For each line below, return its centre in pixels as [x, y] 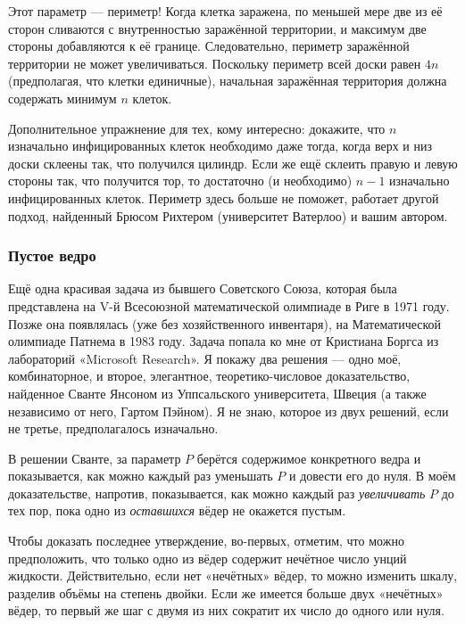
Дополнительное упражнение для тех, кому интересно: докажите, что [197, 128]
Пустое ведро [52, 255]
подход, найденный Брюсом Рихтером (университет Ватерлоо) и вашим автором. [228, 215]
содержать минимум [62, 98]
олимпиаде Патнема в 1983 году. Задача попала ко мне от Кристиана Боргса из [224, 341]
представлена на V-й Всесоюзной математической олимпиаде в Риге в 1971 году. [229, 305]
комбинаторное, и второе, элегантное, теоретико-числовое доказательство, [209, 376]
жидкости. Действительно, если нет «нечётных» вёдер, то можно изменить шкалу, [233, 576]
